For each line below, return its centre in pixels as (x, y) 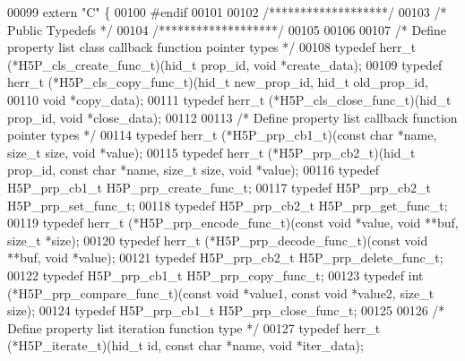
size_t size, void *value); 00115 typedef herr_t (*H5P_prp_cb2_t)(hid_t (211, 152)
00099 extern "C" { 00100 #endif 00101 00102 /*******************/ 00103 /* (227, 12)
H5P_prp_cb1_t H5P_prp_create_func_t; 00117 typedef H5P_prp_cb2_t (219, 187)
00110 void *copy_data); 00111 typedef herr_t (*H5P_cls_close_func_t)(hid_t (229, 99)
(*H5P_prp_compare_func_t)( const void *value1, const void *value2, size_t (221, 292)
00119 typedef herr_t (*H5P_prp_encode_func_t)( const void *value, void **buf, (233, 223)
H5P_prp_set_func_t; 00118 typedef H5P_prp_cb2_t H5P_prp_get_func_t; (228, 205)
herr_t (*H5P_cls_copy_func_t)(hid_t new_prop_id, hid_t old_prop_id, (218, 82)
